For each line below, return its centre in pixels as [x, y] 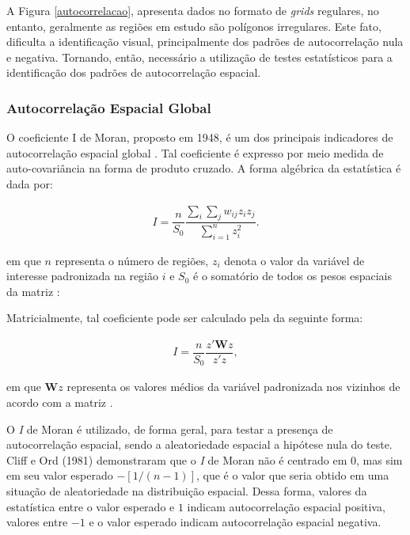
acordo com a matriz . [60, 402]
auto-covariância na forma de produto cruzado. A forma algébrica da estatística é [204, 168]
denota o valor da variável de [294, 260]
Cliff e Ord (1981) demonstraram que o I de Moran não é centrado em [177, 459]
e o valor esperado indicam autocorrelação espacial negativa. [235, 522]
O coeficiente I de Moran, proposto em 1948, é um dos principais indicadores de [200, 137]
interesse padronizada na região [82, 276]
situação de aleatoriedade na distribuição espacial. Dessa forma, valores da [187, 491]
